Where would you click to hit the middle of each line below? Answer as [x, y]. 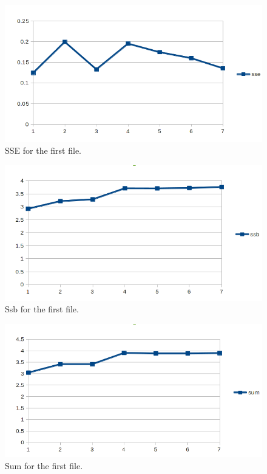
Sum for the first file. [44, 465]
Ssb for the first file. [42, 309]
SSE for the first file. [43, 150]
